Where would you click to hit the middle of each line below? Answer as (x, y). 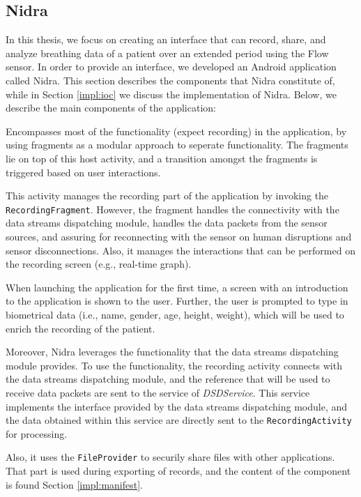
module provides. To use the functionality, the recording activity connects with (174, 365)
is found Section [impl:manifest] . (74, 484)
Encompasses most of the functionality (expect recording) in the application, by (176, 131)
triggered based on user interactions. (83, 172)
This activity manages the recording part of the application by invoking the (167, 196)
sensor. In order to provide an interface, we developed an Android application (171, 67)
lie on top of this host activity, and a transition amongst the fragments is (162, 158)
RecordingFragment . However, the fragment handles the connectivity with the (172, 209)
